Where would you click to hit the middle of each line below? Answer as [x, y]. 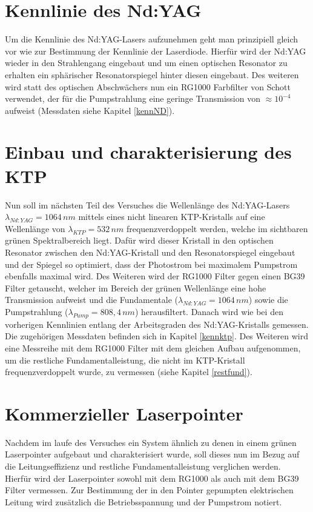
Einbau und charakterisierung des [148, 152]
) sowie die [268, 300]
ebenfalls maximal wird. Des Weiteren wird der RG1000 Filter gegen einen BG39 [155, 276]
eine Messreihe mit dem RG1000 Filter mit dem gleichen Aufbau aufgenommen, [153, 347]
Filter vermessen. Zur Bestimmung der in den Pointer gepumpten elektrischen [149, 490]
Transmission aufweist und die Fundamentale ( [92, 300]
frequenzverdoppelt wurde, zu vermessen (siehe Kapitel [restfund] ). [129, 372]
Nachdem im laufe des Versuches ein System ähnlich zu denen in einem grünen [151, 442]
